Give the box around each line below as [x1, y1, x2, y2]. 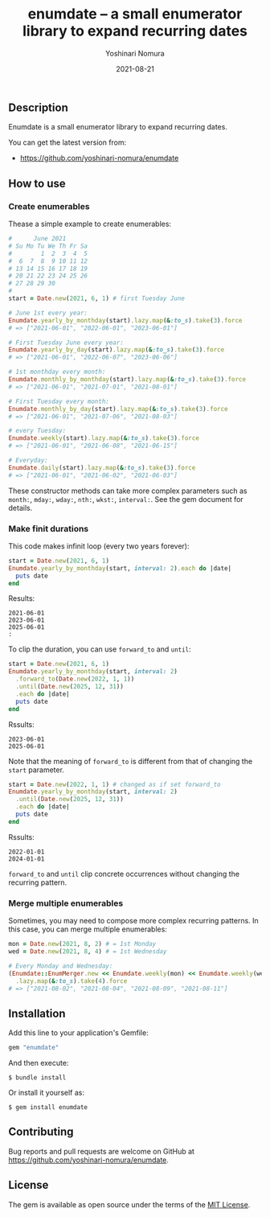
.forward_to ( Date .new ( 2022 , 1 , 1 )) [15, 675, 135, 684]
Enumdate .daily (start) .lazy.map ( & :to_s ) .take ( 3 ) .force [8, 463, 196, 471]
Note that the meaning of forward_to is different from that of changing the [8, 756, 253, 766]
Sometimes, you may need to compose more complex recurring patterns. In [8, 916, 259, 926]
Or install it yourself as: [8, 1087, 84, 1098]
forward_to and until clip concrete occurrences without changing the [8, 869, 239, 878]
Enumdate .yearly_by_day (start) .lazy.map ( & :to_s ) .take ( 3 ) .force [8, 346, 225, 354]
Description [8, 101, 68, 114]
